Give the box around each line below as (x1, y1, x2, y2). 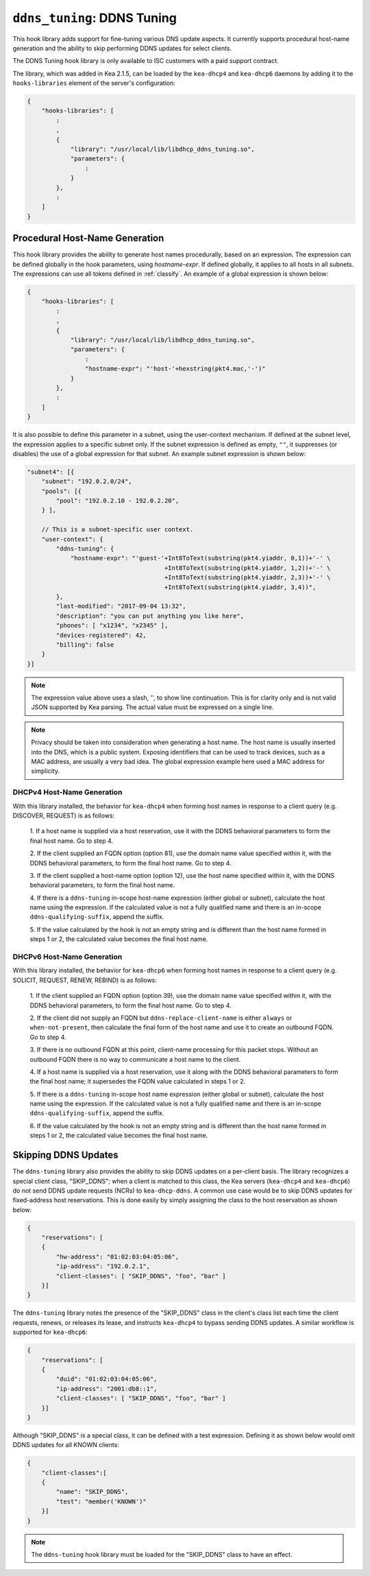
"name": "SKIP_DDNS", (56, 1488, 129, 1496)
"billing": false (56, 641, 114, 648)
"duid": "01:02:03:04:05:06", (56, 1375, 158, 1383)
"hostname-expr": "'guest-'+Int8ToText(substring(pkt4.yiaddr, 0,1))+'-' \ (70, 554, 331, 562)
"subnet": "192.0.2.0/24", (41, 477, 133, 486)
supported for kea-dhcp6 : (12, 1328, 88, 1337)
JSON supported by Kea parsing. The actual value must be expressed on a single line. (31, 703, 274, 711)
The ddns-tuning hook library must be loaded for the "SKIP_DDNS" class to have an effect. (31, 1550, 293, 1558)
